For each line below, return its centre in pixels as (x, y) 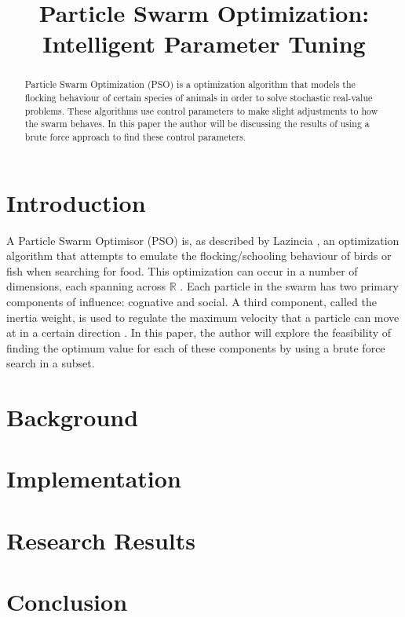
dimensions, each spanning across (86, 286)
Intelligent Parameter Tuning (204, 44)
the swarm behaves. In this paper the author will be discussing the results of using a (197, 124)
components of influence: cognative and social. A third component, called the (192, 301)
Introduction (76, 202)
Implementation (94, 478)
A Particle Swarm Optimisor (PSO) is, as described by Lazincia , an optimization (203, 240)
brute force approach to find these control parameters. (135, 136)
